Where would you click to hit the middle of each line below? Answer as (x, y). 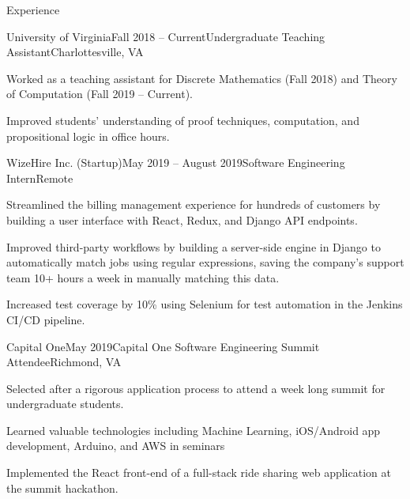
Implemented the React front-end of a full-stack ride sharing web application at (199, 473)
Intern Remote (40, 178)
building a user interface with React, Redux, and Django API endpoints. (182, 219)
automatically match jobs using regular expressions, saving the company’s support (205, 262)
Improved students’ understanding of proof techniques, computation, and (183, 120)
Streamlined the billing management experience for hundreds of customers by (194, 204)
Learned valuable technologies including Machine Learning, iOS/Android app (194, 430)
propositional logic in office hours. (88, 136)
